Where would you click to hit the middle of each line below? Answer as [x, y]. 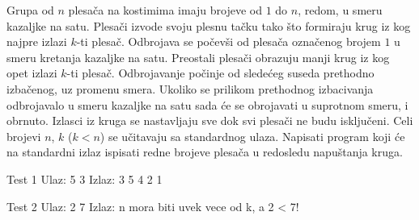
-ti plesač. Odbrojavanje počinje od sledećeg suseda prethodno [220, 73]
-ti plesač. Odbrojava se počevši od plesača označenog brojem [229, 42]
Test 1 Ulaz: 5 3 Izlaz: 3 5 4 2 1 [85, 178]
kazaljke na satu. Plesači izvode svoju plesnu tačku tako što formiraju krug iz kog [209, 25]
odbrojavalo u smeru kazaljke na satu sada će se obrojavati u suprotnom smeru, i [207, 104]
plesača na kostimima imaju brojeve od [165, 10]
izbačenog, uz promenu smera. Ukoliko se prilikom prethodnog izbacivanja [190, 88]
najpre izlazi [37, 42]
